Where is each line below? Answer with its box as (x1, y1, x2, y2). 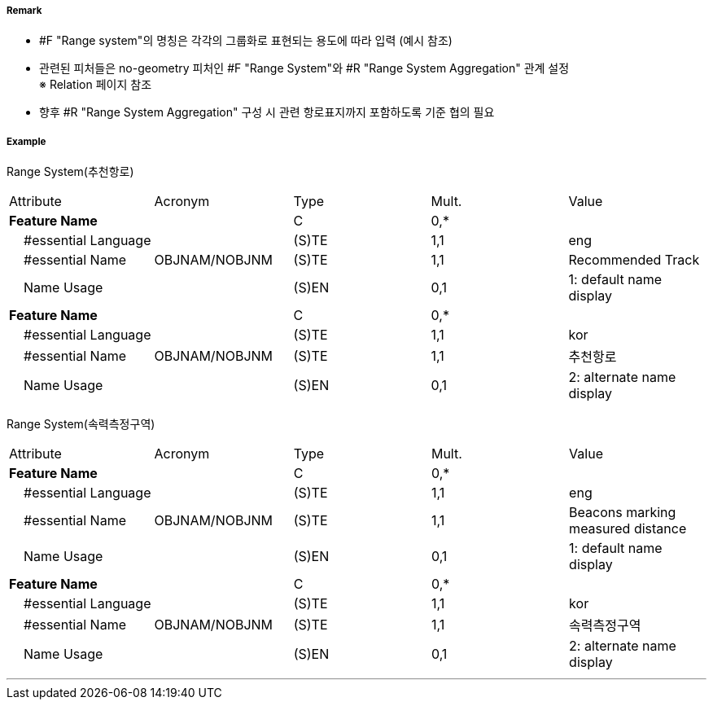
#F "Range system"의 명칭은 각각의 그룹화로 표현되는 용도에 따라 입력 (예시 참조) (39, 33, 453, 48)
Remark (7, 5, 42, 16)
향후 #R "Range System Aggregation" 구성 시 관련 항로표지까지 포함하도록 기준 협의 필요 (39, 105, 495, 120)
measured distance (569, 520, 687, 537)
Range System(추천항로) (7, 164, 134, 179)
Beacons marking (569, 504, 676, 521)
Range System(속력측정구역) (7, 417, 155, 432)
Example (7, 135, 46, 147)
